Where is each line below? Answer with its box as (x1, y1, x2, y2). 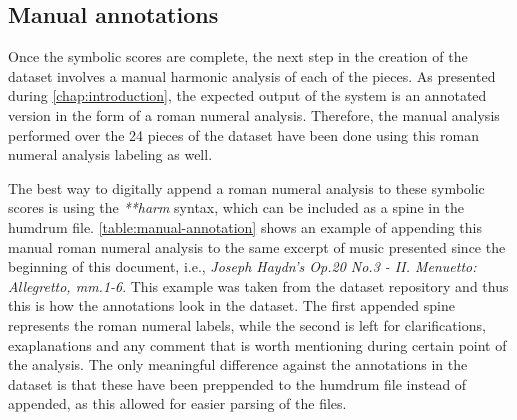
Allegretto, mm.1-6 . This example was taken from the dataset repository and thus (8, 275, 509, 296)
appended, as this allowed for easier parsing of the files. (8, 393, 347, 414)
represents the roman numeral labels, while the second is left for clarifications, (8, 314, 486, 335)
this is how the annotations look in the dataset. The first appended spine (8, 295, 455, 316)
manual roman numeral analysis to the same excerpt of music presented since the (8, 236, 506, 257)
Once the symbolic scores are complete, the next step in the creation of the (8, 46, 468, 67)
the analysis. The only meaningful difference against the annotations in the (8, 354, 468, 375)
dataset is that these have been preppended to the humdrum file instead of (8, 373, 467, 394)
